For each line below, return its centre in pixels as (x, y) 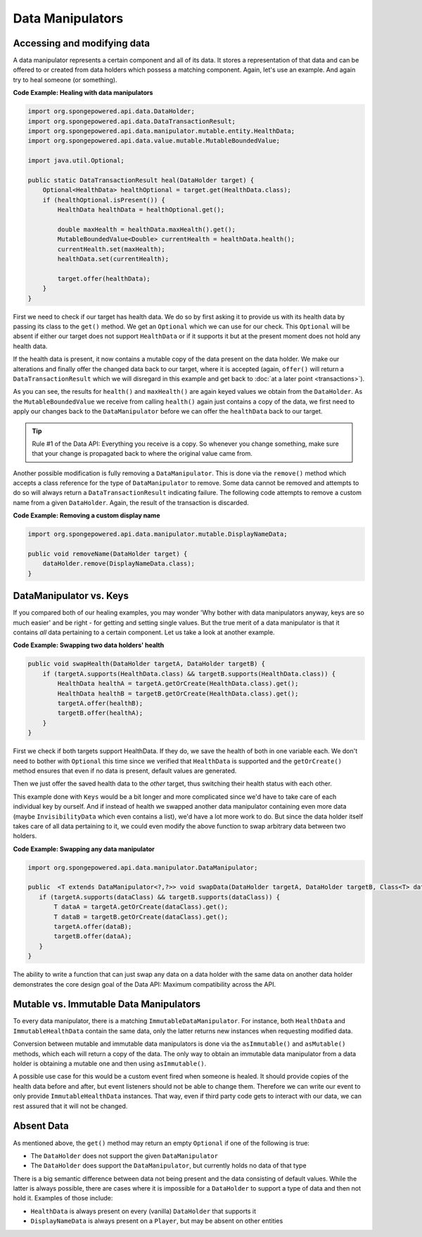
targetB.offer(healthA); (100, 713)
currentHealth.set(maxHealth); (111, 249)
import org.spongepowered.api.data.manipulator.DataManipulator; (143, 867)
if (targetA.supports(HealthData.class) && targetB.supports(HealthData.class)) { (189, 674)
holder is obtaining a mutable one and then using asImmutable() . (110, 1064)
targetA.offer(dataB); (93, 927)
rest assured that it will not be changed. (70, 1106)
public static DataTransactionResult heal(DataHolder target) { (141, 180)
